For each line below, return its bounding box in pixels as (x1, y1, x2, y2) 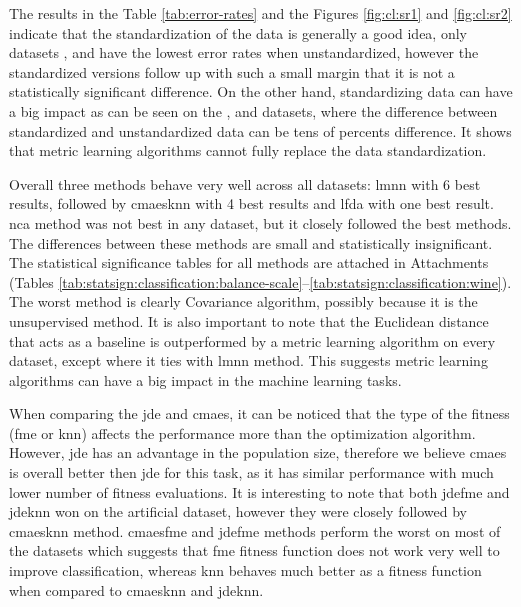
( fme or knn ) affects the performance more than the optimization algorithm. (9, 422, 476, 443)
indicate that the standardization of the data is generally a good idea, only (9, 22, 467, 43)
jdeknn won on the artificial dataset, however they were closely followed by (9, 501, 467, 522)
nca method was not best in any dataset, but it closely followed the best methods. (9, 212, 512, 233)
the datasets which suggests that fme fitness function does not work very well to (9, 540, 500, 561)
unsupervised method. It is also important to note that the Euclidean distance (9, 310, 489, 331)
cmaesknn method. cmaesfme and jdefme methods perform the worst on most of (9, 520, 501, 541)
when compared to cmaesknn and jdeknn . (9, 579, 264, 600)
